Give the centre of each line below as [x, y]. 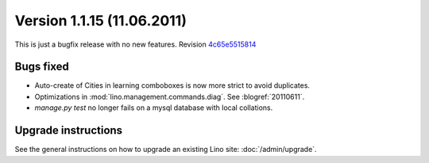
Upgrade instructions [69, 131]
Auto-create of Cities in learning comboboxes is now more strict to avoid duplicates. [172, 85]
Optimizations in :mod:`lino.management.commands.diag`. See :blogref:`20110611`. [170, 97]
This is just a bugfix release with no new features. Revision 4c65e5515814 [135, 44]
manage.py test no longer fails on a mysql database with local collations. [154, 108]
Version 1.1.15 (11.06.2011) [100, 21]
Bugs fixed [42, 67]
